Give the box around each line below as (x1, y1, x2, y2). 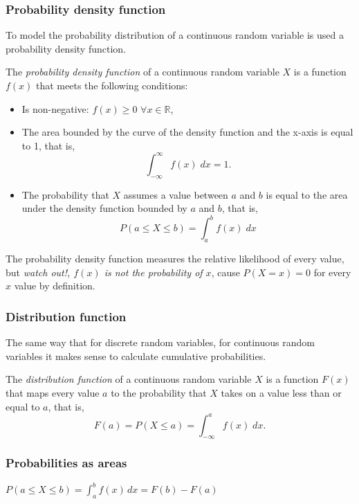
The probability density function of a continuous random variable (6, 64, 279, 79)
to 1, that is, (21, 138, 75, 152)
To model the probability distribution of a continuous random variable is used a (6, 28, 344, 42)
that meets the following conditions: (36, 78, 188, 92)
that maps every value (6, 385, 100, 399)
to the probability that (111, 385, 207, 399)
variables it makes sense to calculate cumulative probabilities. (6, 348, 266, 363)
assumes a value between (123, 187, 228, 201)
